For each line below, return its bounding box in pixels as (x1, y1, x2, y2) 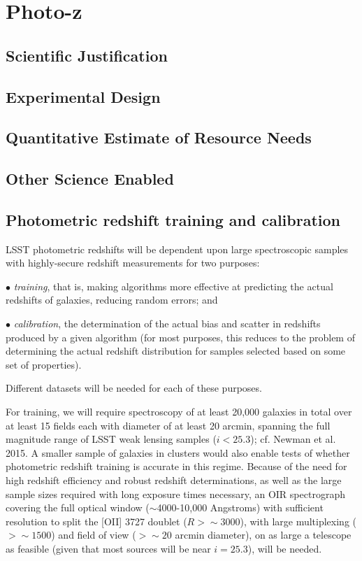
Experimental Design (6, 85, 161, 107)
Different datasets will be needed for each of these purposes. (6, 381, 262, 395)
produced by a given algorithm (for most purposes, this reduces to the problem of (6, 329, 355, 344)
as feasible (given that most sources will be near (6, 541, 211, 555)
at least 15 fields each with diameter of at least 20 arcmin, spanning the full (6, 418, 331, 432)
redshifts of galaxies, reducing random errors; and (6, 292, 218, 307)
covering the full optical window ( (6, 500, 150, 515)
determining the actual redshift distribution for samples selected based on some (6, 343, 346, 358)
